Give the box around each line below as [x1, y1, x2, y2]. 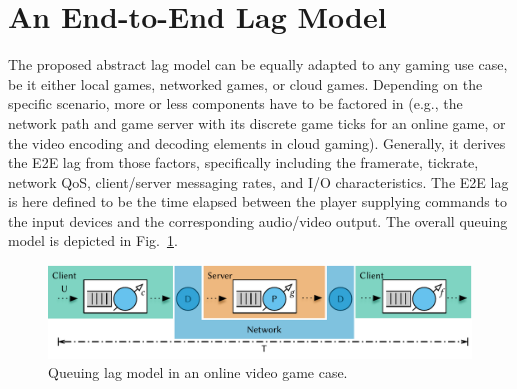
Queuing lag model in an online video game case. [48, 362, 348, 383]
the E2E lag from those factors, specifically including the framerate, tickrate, [8, 152, 479, 173]
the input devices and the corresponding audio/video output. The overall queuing [8, 210, 508, 231]
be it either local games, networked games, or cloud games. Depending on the [8, 73, 483, 94]
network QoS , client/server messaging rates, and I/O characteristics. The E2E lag [8, 171, 509, 192]
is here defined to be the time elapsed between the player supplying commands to [8, 191, 507, 212]
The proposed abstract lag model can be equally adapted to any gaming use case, [8, 54, 508, 75]
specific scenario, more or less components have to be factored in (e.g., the [8, 93, 463, 114]
